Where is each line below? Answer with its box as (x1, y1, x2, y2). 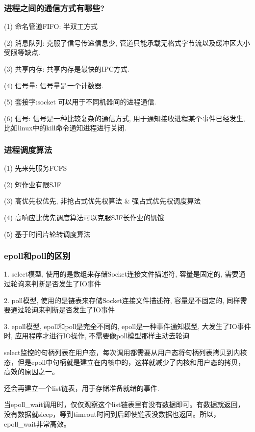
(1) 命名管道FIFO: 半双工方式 (4, 21, 98, 31)
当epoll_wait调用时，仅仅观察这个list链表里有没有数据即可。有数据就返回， (4, 399, 245, 409)
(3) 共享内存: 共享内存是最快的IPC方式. (4, 64, 129, 74)
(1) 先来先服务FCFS (4, 163, 67, 173)
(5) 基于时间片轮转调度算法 (4, 229, 91, 239)
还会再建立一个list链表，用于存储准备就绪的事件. (4, 382, 159, 393)
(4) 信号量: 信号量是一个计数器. (4, 80, 103, 90)
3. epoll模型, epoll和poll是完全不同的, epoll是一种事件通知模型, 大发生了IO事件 (4, 321, 251, 331)
